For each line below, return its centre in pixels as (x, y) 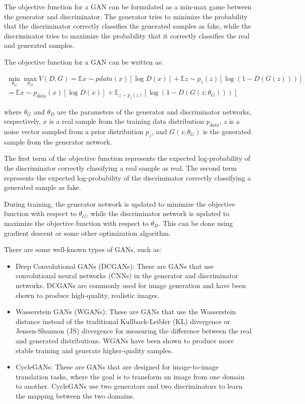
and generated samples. (39, 45)
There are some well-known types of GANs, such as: (83, 249)
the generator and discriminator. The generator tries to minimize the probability (126, 16)
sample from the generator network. (58, 141)
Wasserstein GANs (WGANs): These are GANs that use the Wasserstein (126, 312)
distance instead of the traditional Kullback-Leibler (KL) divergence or (123, 321)
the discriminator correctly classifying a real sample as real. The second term (120, 168)
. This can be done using (196, 223)
